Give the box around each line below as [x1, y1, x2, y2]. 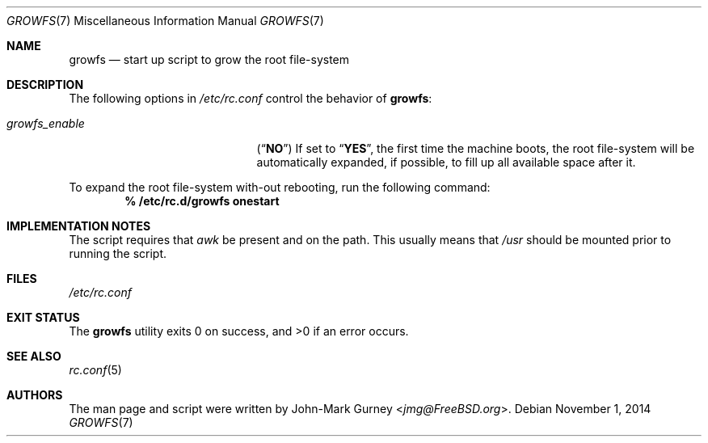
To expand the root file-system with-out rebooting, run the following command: [69, 180, 491, 194]
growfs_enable [6, 116, 85, 130]
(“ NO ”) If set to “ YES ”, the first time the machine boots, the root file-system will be [256, 141, 695, 155]
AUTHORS [6, 388, 63, 402]
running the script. [69, 247, 166, 260]
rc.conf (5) [69, 363, 122, 377]
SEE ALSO [6, 349, 61, 363]
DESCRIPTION [6, 78, 84, 91]
